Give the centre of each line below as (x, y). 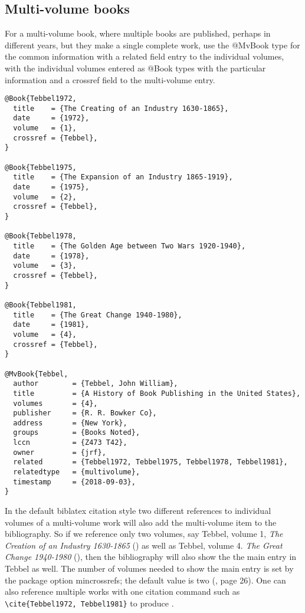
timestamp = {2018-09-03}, (74, 482)
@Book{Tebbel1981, (41, 305)
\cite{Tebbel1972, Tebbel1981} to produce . (89, 603)
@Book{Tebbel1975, (41, 167)
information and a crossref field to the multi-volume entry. (110, 79)
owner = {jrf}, (60, 452)
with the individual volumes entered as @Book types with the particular (135, 68)
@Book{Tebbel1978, (41, 236)
